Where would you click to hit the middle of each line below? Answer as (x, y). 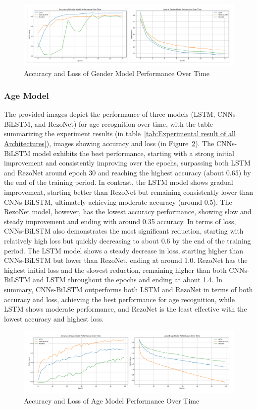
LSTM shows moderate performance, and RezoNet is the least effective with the (126, 309)
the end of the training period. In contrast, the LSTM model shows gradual (119, 182)
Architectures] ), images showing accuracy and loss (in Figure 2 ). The (109, 143)
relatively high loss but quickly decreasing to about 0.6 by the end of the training (128, 241)
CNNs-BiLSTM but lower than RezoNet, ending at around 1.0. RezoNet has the (126, 260)
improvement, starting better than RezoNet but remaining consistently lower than (129, 192)
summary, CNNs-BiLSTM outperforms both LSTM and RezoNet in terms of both (128, 289)
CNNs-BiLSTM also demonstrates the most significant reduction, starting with (124, 231)
